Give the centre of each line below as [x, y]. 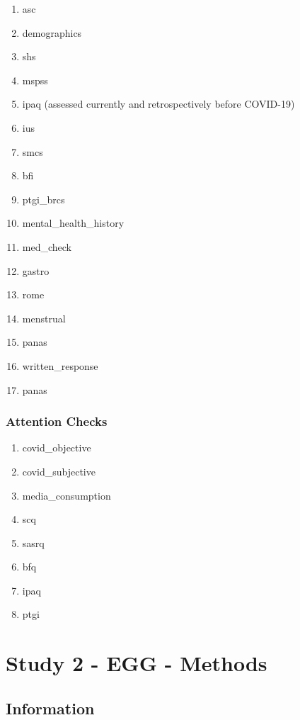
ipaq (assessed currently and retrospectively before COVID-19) [158, 104]
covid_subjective [59, 471]
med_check [47, 246]
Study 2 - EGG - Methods [137, 663]
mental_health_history [73, 223]
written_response [60, 365]
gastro [36, 270]
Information [50, 708]
